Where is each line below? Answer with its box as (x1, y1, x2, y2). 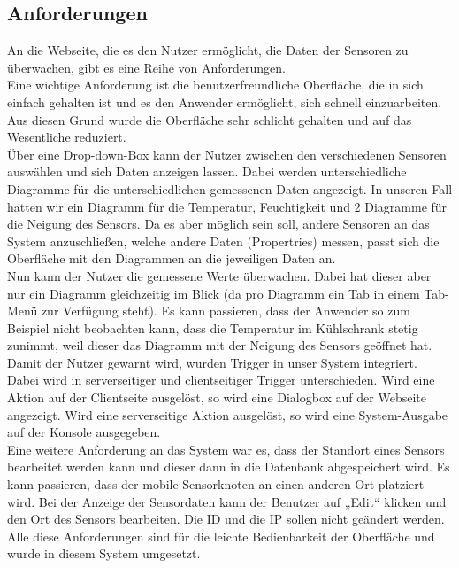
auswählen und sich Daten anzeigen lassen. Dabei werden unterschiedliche (7, 162, 407, 181)
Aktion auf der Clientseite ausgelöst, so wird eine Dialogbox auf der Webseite (7, 388, 426, 407)
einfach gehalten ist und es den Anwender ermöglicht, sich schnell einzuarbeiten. (7, 92, 442, 111)
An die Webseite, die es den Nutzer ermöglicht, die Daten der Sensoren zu (7, 41, 409, 59)
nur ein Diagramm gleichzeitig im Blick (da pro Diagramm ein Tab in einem (7, 284, 420, 302)
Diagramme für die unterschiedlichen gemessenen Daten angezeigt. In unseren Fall (7, 179, 453, 198)
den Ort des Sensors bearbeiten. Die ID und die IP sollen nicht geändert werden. (7, 510, 445, 528)
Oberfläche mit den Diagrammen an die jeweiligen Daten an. (7, 249, 336, 268)
